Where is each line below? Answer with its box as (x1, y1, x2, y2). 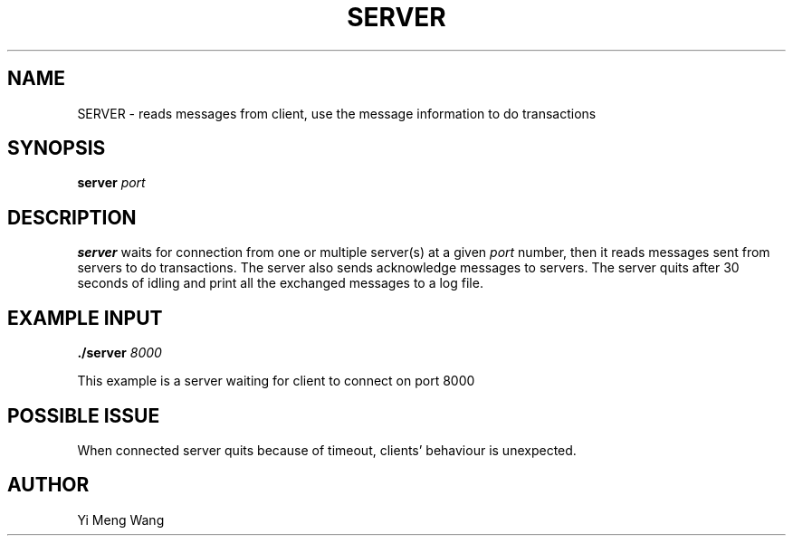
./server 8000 (77, 345, 162, 361)
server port (77, 175, 146, 191)
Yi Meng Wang (77, 511, 165, 528)
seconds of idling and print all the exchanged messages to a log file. (77, 275, 483, 291)
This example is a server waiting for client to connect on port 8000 (77, 373, 475, 389)
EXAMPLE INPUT (7, 306, 163, 329)
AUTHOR (7, 473, 90, 497)
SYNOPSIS (7, 137, 106, 160)
